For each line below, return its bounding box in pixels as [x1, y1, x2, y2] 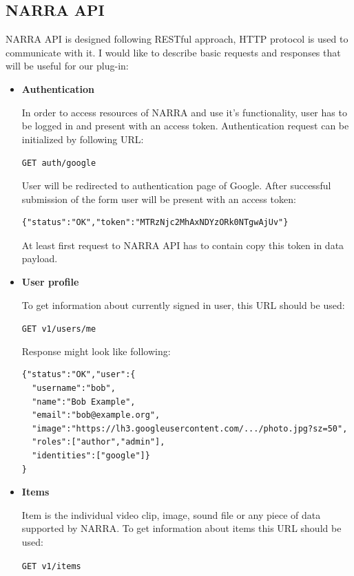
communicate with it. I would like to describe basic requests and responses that [6, 45, 341, 59]
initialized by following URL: [21, 131, 144, 146]
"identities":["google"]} [32, 450, 150, 460]
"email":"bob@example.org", [32, 410, 160, 420]
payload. [21, 251, 58, 266]
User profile [21, 274, 79, 288]
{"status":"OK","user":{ [21, 370, 136, 380]
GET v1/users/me [21, 324, 96, 334]
